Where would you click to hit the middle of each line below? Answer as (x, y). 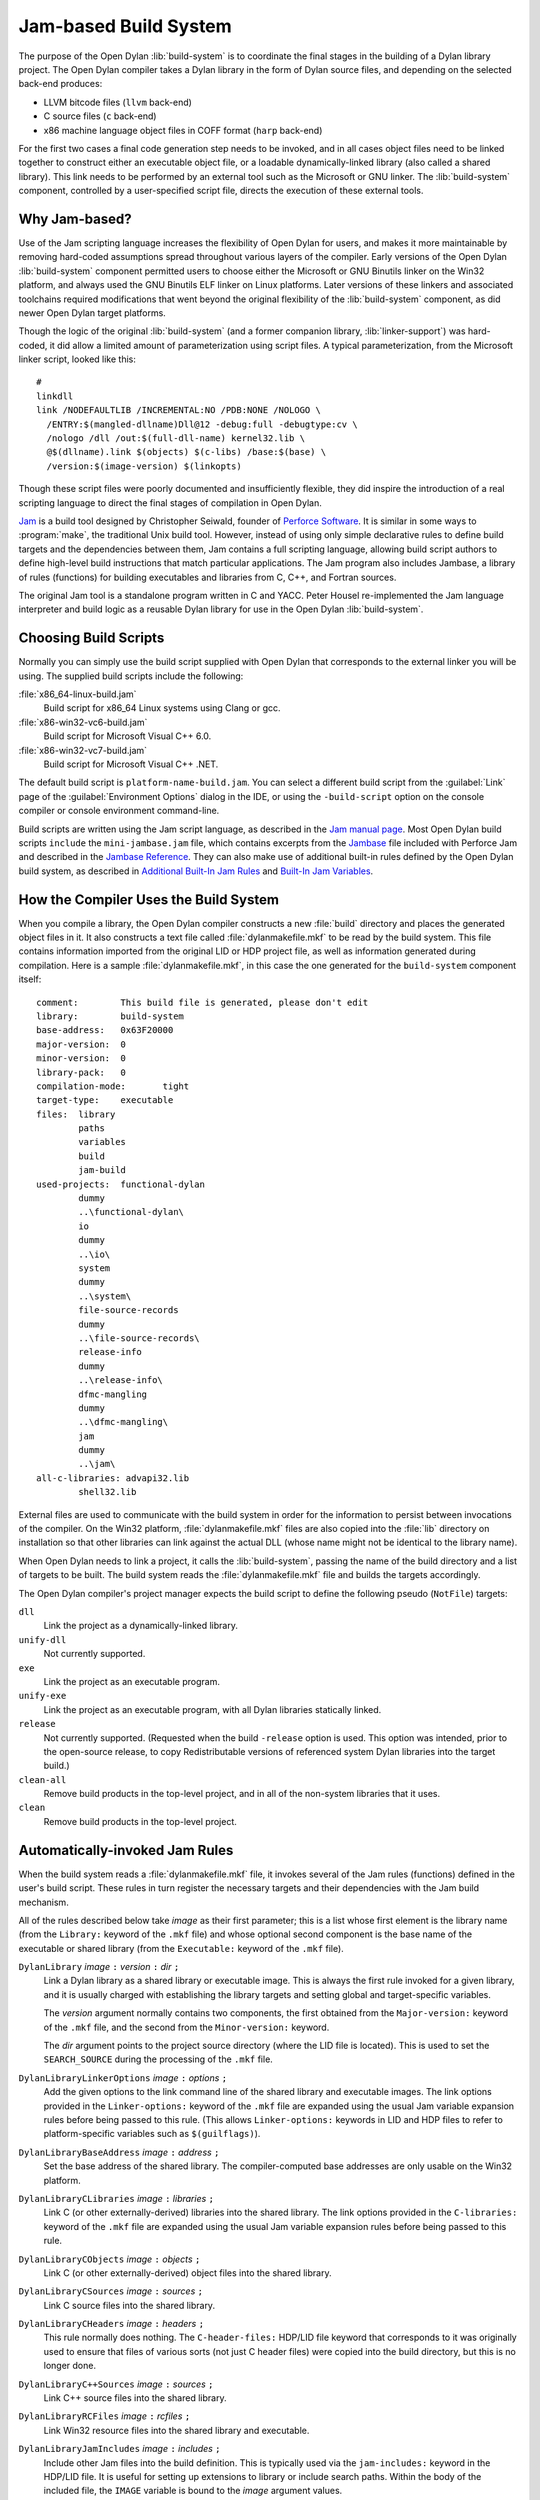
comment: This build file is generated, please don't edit (202, 1002)
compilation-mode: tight (113, 1086)
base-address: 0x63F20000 (105, 1030)
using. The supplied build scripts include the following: (131, 676)
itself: (30, 979)
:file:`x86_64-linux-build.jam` (77, 694)
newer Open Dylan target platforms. (92, 312)
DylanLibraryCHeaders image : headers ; (111, 2324)
